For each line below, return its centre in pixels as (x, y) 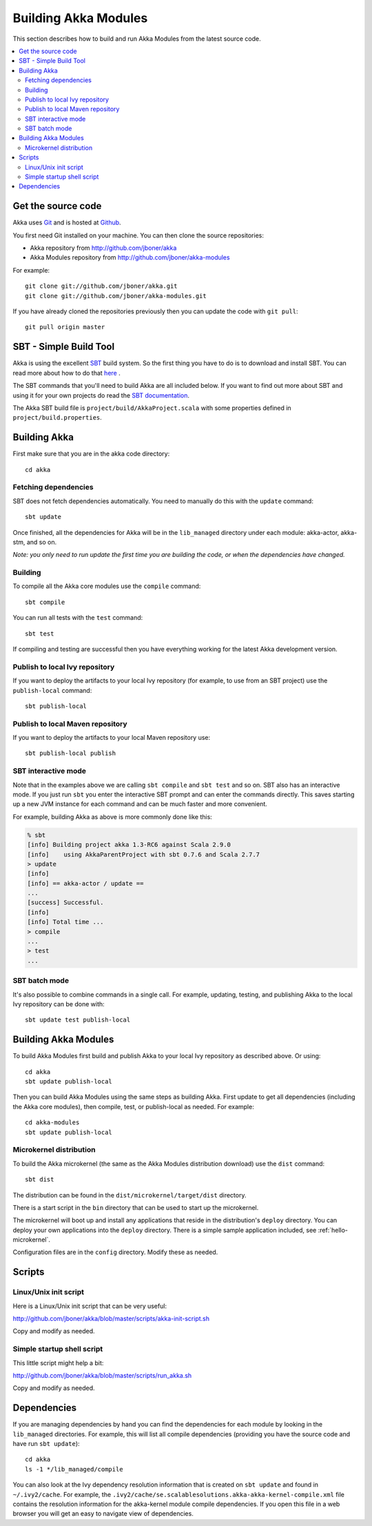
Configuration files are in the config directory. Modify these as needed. (115, 1252)
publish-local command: (52, 690)
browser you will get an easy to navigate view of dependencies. (103, 1514)
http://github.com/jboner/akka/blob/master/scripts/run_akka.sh (102, 1375)
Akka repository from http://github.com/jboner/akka (103, 248)
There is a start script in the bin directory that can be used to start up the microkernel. (136, 1207)
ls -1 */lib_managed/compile (74, 1469)
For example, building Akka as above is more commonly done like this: (113, 816)
